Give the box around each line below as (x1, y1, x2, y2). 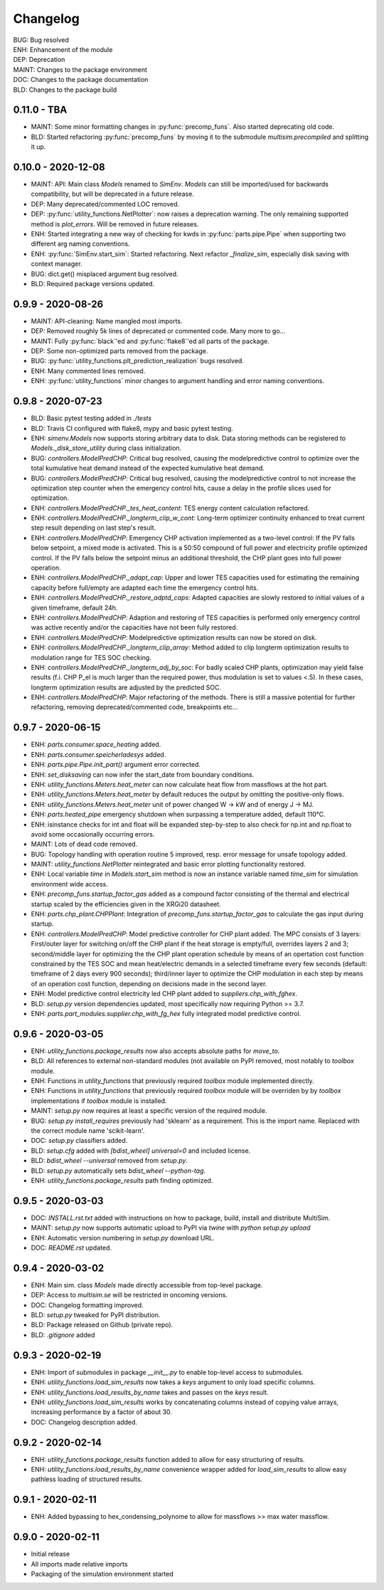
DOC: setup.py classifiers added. (31, 1136, 128, 1145)
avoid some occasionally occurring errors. (31, 830, 155, 838)
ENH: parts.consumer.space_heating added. (31, 741, 161, 749)
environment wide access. (31, 879, 108, 888)
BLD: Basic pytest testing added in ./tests (31, 414, 152, 423)
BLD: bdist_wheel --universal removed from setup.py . (31, 1156, 188, 1165)
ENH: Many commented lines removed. (31, 367, 146, 375)
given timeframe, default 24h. (31, 603, 118, 612)
